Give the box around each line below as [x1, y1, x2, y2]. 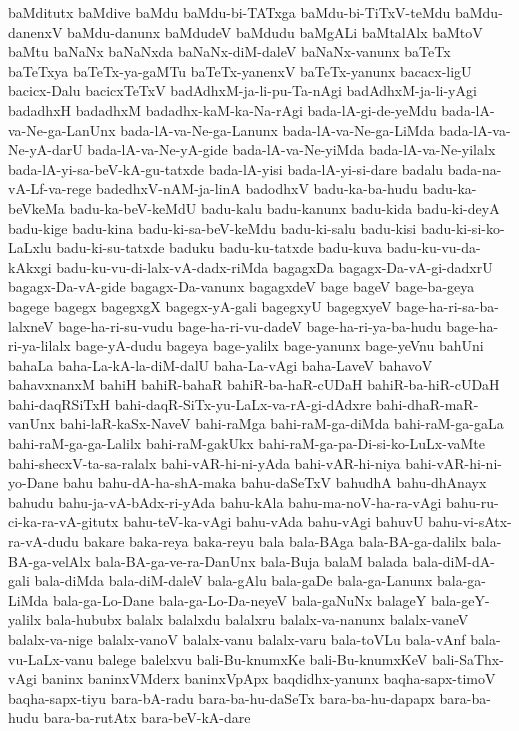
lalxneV [8, 315, 54, 336]
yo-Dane [8, 472, 59, 493]
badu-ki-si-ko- [420, 217, 505, 238]
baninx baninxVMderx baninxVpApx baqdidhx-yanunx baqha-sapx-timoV [41, 668, 496, 689]
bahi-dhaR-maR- [376, 393, 479, 414]
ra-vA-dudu [8, 531, 79, 552]
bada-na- [447, 158, 502, 179]
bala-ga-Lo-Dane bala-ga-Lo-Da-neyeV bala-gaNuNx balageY [52, 589, 427, 610]
